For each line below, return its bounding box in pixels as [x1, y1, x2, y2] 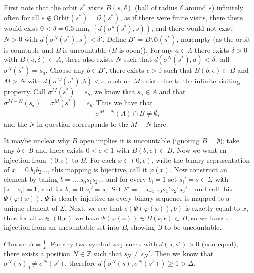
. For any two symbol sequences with [46, 238, 158, 248]
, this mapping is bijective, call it [47, 164, 147, 174]
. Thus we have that [92, 97, 153, 108]
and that [159, 86, 186, 97]
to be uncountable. [164, 222, 222, 232]
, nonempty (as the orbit [176, 33, 251, 44]
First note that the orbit [4, 2, 78, 12]
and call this [195, 183, 232, 193]
